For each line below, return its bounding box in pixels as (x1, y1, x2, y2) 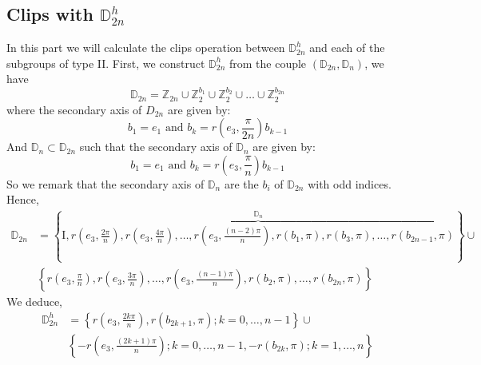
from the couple (229, 54, 307, 71)
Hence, (6, 191, 39, 208)
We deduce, (6, 293, 62, 310)
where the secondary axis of (6, 101, 142, 117)
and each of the (309, 39, 385, 56)
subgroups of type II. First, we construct (6, 54, 205, 71)
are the (224, 175, 259, 192)
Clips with (6, 2, 93, 26)
